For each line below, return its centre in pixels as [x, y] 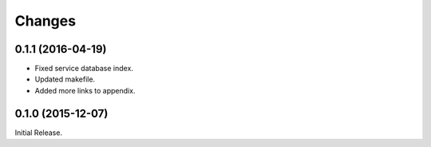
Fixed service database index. [84, 69]
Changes [45, 21]
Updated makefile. [65, 79]
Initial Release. [39, 133]
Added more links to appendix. [85, 90]
